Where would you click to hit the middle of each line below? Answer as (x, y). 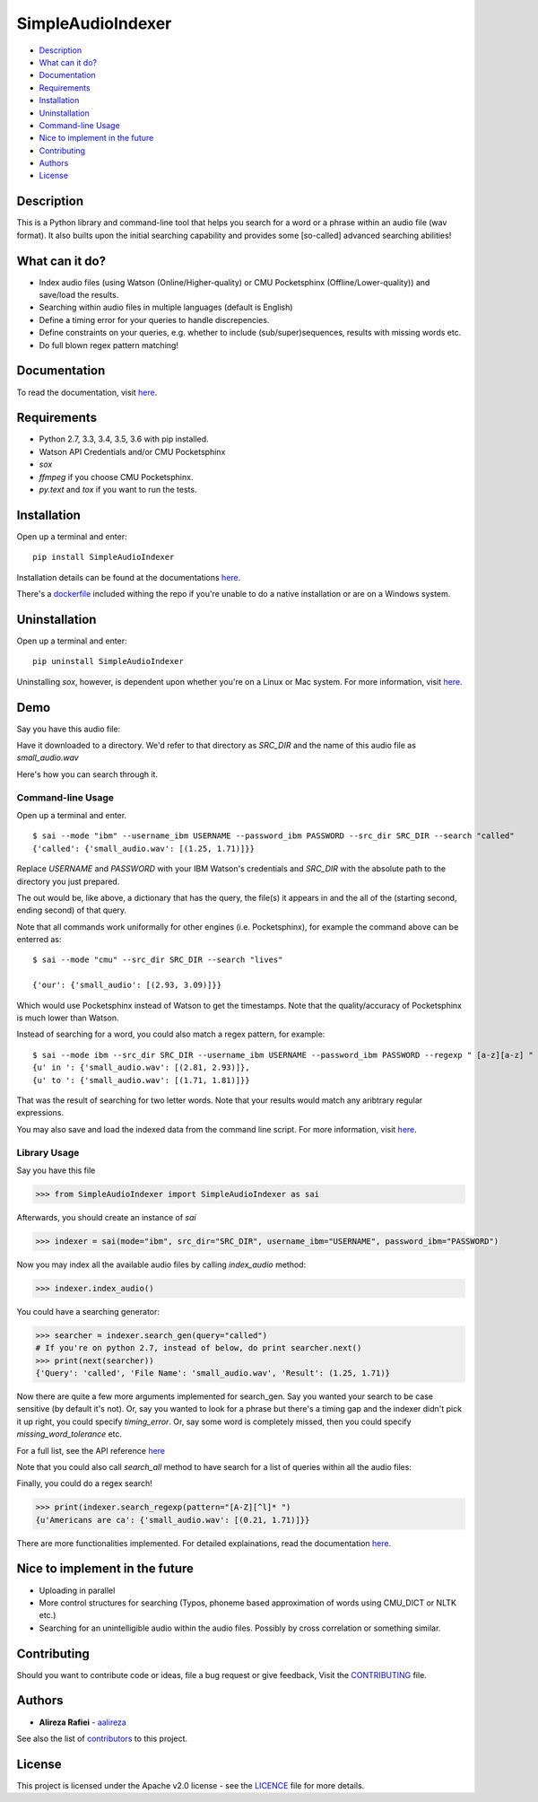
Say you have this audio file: (69, 729)
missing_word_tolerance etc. (69, 1434)
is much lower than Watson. (68, 1018)
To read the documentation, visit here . (87, 392)
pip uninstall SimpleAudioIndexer (108, 661)
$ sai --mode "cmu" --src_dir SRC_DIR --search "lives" (158, 960)
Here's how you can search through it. (87, 774)
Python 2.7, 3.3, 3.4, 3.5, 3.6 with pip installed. (124, 439)
